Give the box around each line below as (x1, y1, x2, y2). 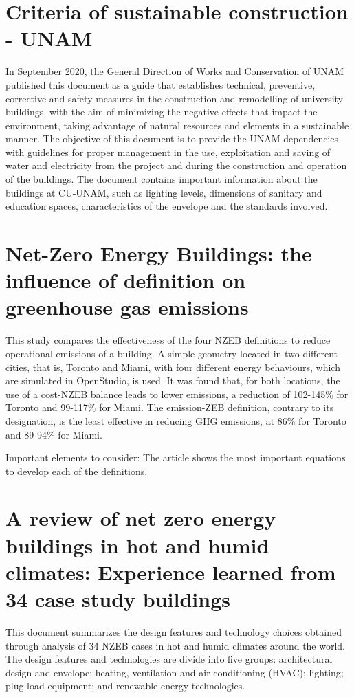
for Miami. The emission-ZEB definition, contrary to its (99, 400, 334, 414)
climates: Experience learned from (5, 557, 336, 586)
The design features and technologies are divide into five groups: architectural (5, 652, 333, 666)
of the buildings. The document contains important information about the (5, 172, 318, 186)
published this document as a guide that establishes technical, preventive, (5, 77, 316, 91)
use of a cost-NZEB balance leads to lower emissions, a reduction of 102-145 (5, 386, 326, 401)
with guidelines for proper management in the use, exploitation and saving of (5, 144, 331, 159)
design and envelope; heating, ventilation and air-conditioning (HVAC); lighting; (5, 665, 344, 679)
